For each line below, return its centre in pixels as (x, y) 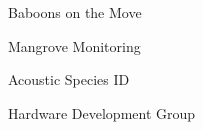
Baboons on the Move (75, 12)
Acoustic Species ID (69, 79)
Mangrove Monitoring (74, 45)
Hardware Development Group (102, 112)
